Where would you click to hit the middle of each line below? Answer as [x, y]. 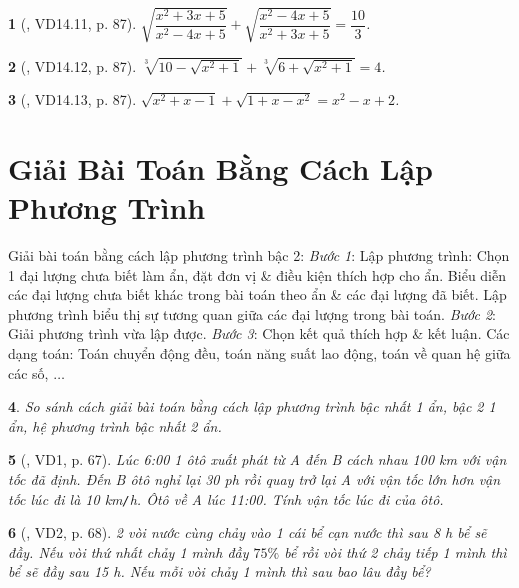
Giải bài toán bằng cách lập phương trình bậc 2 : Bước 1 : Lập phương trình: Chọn [259, 255]
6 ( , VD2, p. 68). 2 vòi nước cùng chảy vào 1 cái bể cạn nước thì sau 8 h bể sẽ [247, 532]
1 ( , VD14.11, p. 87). [72, 23]
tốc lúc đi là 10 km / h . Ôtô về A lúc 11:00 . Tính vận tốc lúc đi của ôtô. [226, 498]
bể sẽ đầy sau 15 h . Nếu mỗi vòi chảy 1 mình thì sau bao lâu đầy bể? [219, 571]
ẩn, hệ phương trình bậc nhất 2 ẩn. [115, 425]
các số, [28, 372]
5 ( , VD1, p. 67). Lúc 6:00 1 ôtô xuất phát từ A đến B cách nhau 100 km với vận [257, 459]
